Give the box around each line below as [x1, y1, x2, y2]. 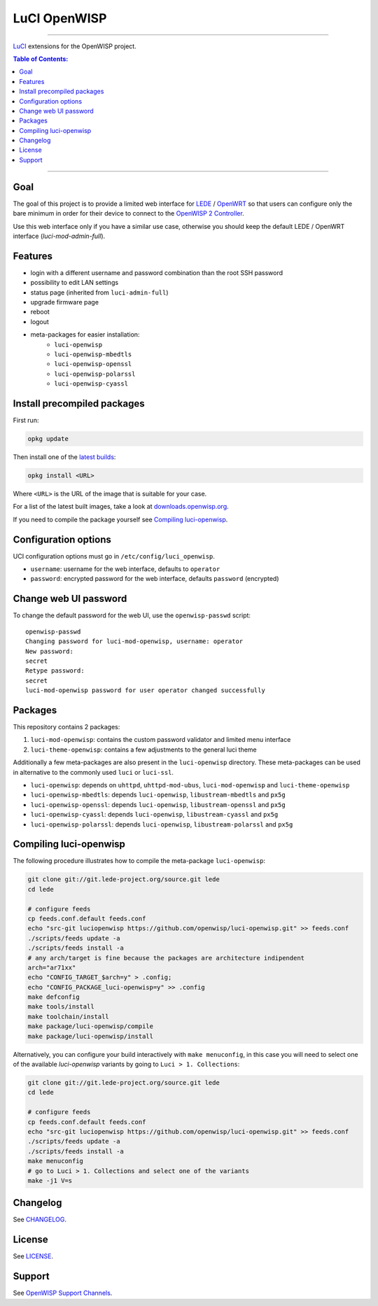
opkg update [27, 435, 69, 443]
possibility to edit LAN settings [30, 279, 119, 287]
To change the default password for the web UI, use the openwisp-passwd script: [13, 611, 251, 619]
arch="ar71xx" [27, 963, 76, 971]
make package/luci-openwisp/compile [27, 1023, 154, 1030]
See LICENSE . [13, 1252, 54, 1261]
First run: [13, 416, 39, 425]
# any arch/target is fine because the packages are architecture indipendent [27, 954, 304, 962]
